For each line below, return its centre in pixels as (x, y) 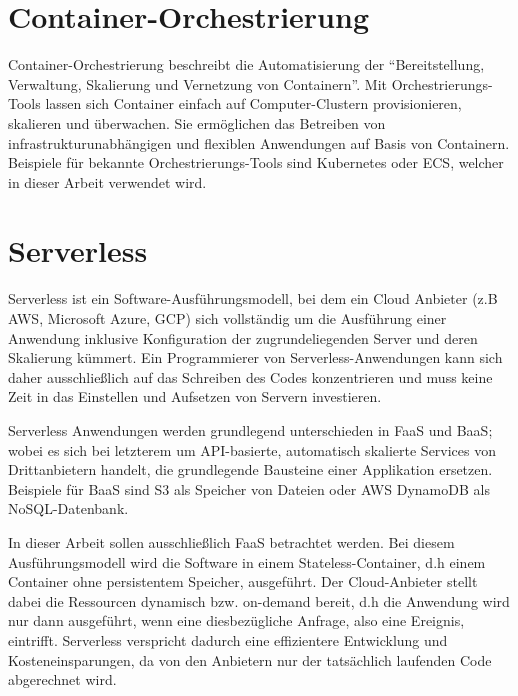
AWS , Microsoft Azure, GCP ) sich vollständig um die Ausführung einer (227, 318)
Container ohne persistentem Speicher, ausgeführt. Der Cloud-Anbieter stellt (243, 581)
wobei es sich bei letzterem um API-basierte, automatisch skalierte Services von (252, 449)
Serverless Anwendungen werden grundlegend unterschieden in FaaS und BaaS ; (250, 429)
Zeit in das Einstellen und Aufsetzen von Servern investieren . (195, 396)
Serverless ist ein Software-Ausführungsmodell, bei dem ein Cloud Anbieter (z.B (253, 298)
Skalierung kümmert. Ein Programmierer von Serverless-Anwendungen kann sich (255, 357)
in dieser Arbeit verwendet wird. (107, 181)
